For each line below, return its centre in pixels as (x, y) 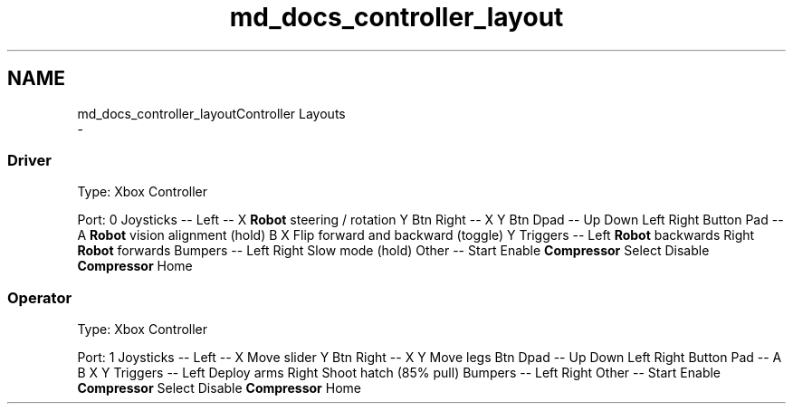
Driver (29, 160)
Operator (40, 297)
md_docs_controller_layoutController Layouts (211, 113)
